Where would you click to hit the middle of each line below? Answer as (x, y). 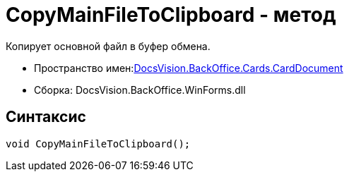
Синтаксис (46, 117)
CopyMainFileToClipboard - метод (171, 15)
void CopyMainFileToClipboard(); (98, 144)
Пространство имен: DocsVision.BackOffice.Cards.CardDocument (189, 68)
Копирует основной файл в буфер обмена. (108, 46)
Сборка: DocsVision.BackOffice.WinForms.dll (140, 90)
